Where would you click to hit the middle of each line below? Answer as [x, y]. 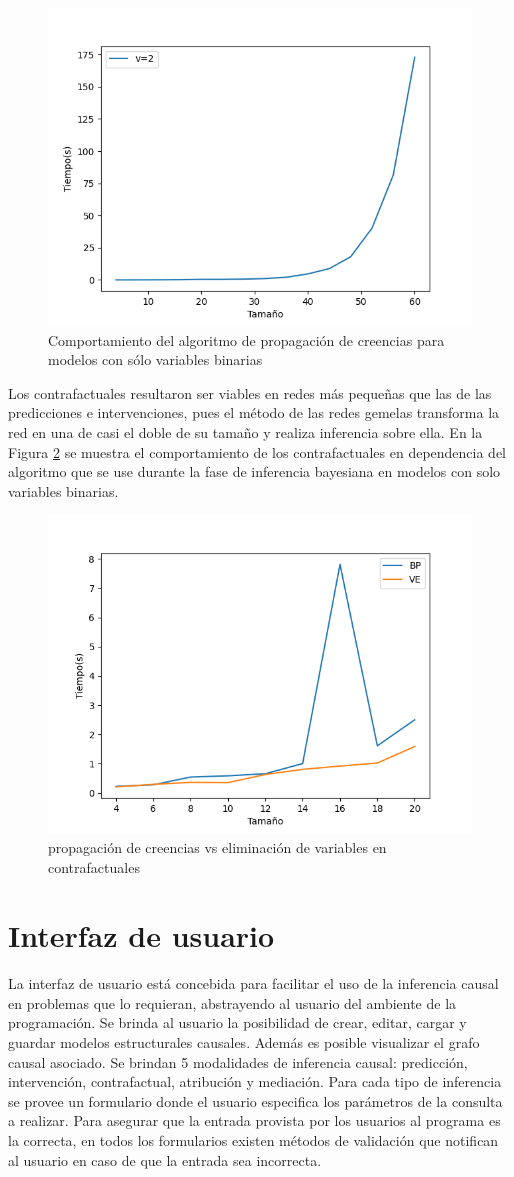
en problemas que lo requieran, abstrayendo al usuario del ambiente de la [232, 1002]
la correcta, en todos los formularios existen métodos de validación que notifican [253, 1140]
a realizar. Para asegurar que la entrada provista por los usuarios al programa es [254, 1120]
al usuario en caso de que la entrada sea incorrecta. [165, 1159]
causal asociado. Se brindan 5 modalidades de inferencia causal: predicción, [238, 1061]
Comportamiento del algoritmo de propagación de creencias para [246, 339]
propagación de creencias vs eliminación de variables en [217, 846]
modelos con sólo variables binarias [155, 359]
